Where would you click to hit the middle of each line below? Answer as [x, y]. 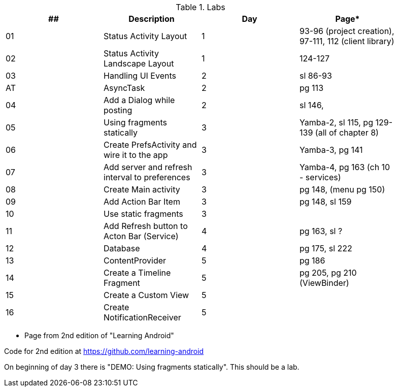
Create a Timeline [137, 273]
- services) [320, 177]
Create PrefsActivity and [150, 145]
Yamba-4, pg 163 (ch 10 [345, 167]
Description [152, 19]
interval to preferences [147, 177]
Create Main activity [142, 189]
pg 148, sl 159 [326, 202]
